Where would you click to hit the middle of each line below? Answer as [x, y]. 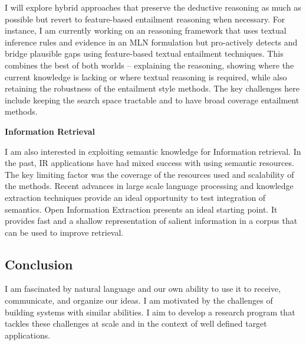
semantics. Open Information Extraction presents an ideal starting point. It [141, 209]
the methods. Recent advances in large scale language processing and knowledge [149, 186]
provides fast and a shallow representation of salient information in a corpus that [151, 221]
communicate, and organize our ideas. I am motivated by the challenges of [139, 300]
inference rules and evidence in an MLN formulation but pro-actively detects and [151, 42]
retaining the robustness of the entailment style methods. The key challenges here [152, 88]
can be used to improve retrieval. [64, 232]
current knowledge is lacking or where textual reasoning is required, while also [146, 77]
